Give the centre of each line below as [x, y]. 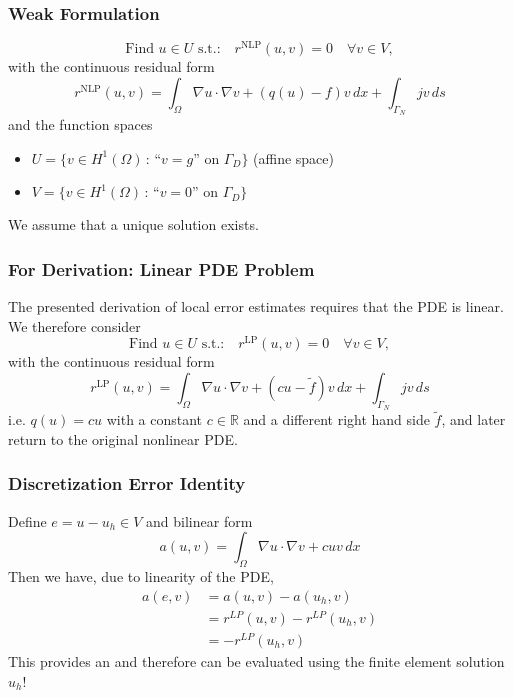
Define [27, 520]
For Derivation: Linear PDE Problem [161, 268]
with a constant [154, 419]
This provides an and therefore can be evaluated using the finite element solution [256, 661]
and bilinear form [199, 520]
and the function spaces [80, 124]
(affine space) [294, 157]
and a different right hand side [336, 419]
